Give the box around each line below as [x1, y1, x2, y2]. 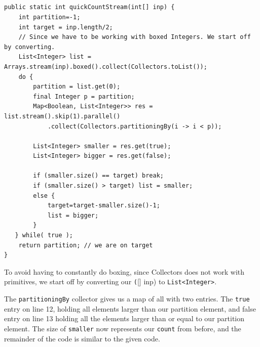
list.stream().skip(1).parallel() [4, 112, 121, 120]
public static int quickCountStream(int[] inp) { [4, 4, 175, 11]
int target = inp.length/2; [18, 23, 113, 31]
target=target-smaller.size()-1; [47, 202, 160, 209]
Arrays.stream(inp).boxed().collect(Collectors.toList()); [4, 63, 207, 70]
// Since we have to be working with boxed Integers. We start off [18, 33, 251, 41]
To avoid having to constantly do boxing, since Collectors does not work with [4, 266, 245, 277]
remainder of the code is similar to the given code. [4, 333, 160, 343]
